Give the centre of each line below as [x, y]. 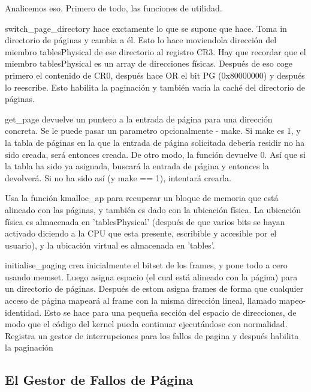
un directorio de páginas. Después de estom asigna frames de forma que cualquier [154, 288]
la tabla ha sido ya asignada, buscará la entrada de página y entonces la [137, 166]
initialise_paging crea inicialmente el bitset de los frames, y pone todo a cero [146, 265]
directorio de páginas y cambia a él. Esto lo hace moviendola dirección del [141, 40]
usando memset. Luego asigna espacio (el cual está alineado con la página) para [151, 276]
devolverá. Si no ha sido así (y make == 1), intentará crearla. [118, 177]
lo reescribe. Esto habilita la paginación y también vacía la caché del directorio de [155, 87]
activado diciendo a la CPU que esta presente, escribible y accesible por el [141, 233]
